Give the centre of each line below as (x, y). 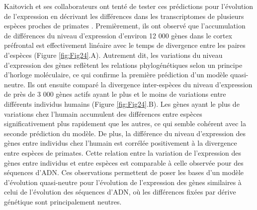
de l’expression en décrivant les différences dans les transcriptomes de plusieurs (124, 16)
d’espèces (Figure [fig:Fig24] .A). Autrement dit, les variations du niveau (113, 55)
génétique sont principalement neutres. (63, 201)
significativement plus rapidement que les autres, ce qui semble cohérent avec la (125, 123)
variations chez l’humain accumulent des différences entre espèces (103, 113)
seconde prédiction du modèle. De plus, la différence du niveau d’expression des (125, 133)
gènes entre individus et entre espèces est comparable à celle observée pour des (124, 162)
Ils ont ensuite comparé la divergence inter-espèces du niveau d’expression (140, 84)
